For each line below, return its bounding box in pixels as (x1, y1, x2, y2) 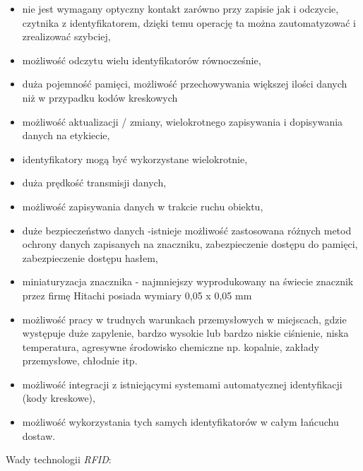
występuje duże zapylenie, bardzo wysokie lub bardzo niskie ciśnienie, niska (22, 326, 349, 340)
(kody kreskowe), (22, 390, 95, 405)
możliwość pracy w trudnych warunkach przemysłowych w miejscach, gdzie (22, 311, 347, 326)
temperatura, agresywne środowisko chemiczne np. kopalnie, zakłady (22, 339, 319, 354)
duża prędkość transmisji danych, (22, 175, 167, 190)
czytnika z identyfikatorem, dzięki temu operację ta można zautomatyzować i (22, 15, 356, 30)
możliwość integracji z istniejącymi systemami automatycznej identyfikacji (22, 376, 343, 391)
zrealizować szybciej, (22, 29, 111, 44)
